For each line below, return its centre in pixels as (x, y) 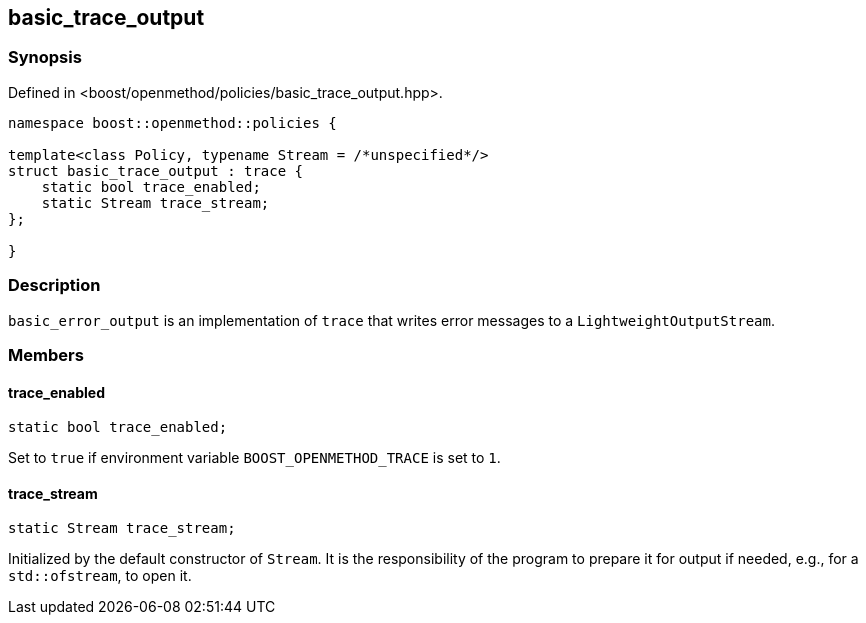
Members (46, 354)
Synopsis (45, 57)
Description (54, 285)
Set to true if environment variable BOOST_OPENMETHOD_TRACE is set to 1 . (254, 458)
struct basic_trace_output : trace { (156, 170)
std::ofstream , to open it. (100, 576)
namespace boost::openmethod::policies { (172, 122)
